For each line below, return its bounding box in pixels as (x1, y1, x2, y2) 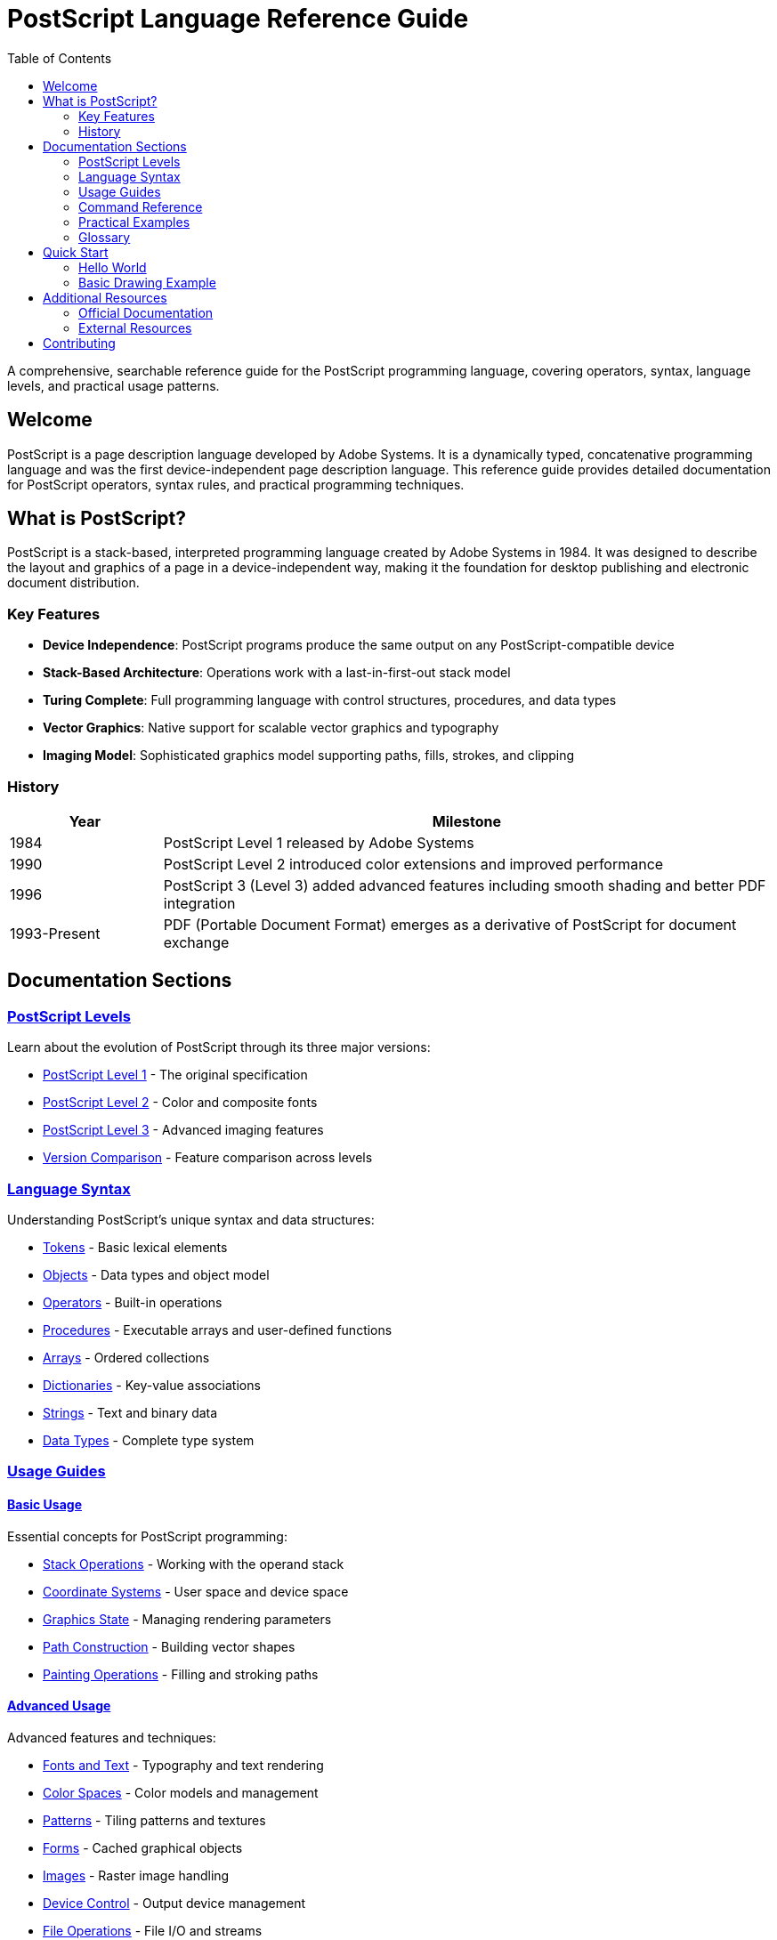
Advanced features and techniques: (7, 1729, 216, 1745)
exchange (163, 933, 230, 951)
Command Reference (78, 198, 203, 214)
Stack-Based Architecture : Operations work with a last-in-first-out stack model (43, 665, 511, 681)
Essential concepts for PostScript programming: (7, 1528, 287, 1544)
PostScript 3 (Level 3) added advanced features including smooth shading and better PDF (163, 876, 766, 894)
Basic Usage (7, 1496, 82, 1512)
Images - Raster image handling (43, 1867, 230, 1883)
